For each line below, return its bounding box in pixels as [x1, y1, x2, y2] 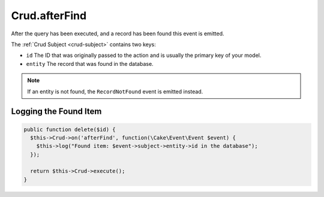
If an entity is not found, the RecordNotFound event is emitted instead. [27, 87, 203, 95]
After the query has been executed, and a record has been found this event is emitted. [11, 30, 224, 37]
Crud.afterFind [11, 9, 87, 22]
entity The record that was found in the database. [26, 60, 154, 67]
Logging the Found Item [11, 107, 102, 117]
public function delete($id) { [23, 126, 116, 133]
